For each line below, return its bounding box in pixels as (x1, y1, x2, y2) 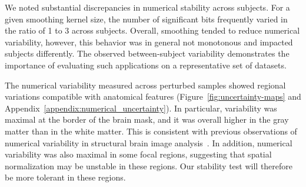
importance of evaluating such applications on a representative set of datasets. (5, 58, 287, 71)
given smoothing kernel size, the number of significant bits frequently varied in (5, 12, 288, 25)
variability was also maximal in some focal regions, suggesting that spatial (5, 148, 272, 160)
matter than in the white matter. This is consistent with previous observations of (5, 124, 297, 137)
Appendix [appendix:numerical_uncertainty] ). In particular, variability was (5, 101, 277, 114)
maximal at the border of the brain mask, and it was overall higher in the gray (5, 113, 289, 126)
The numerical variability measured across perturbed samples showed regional (5, 78, 286, 91)
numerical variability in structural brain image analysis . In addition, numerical (5, 136, 292, 149)
